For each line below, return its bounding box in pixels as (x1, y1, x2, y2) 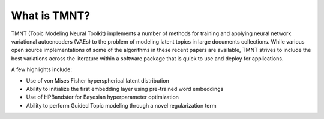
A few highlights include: (11, 66, 72, 73)
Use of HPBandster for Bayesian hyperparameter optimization (26, 93, 179, 101)
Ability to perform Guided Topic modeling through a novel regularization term (26, 102, 217, 109)
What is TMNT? (11, 9, 90, 22)
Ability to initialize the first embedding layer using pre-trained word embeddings (26, 85, 224, 92)
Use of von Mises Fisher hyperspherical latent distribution (26, 77, 169, 84)
